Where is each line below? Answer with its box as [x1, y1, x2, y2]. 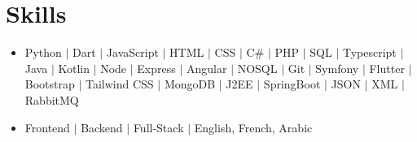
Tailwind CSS [86, 75, 154, 93]
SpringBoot [263, 75, 321, 93]
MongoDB [164, 75, 216, 93]
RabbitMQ [24, 91, 79, 108]
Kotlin [58, 59, 90, 76]
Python [24, 44, 62, 61]
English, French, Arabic [194, 118, 313, 136]
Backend [81, 118, 123, 136]
